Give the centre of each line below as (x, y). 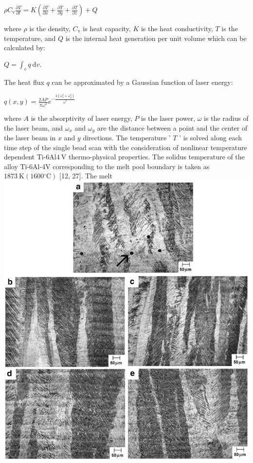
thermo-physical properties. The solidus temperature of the (156, 157)
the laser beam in (30, 137)
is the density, (50, 28)
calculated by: (25, 48)
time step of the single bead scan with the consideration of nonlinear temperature (126, 147)
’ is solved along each (211, 137)
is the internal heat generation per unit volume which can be (156, 38)
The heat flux (24, 82)
